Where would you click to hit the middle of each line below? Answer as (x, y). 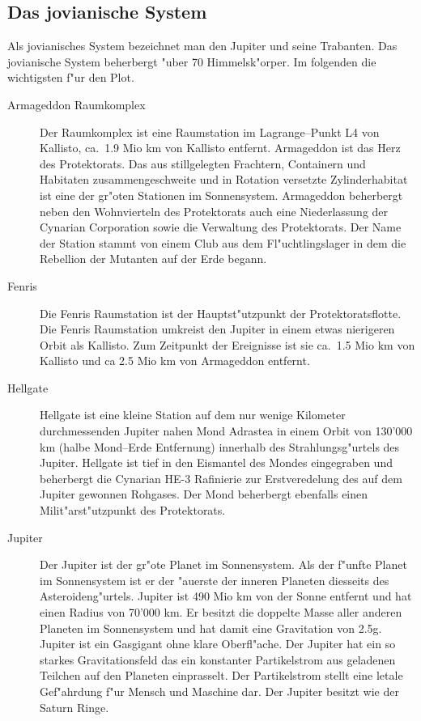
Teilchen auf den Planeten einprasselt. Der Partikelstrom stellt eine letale (221, 675)
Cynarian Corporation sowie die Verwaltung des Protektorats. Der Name (221, 227)
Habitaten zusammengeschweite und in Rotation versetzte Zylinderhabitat (224, 179)
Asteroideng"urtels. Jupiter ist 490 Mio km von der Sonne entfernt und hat (226, 596)
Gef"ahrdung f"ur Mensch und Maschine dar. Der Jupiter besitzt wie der (219, 691)
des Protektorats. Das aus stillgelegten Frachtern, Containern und (203, 163)
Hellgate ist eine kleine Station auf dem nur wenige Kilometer (193, 415)
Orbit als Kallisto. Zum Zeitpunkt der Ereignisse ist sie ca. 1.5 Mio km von (228, 344)
